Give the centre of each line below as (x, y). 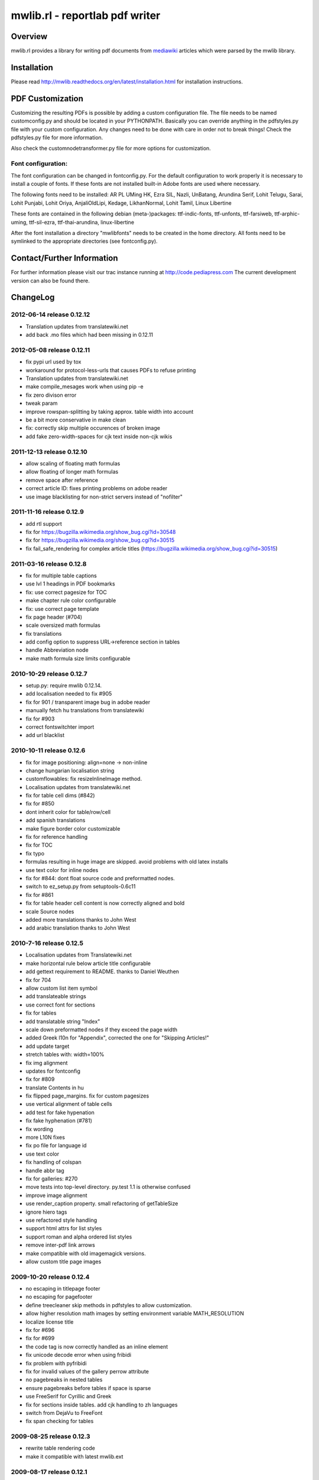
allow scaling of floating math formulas (73, 463)
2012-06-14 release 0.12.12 (51, 315)
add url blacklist (45, 735)
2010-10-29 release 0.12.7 (49, 674)
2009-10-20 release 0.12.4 (50, 1277)
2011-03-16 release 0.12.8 (49, 564)
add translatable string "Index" (63, 1021)
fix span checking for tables (60, 1421)
